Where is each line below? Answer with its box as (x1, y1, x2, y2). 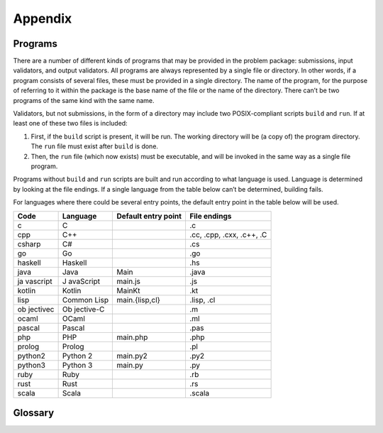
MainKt (116, 285, 140, 295)
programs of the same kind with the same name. (13, 96, 155, 104)
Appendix (13, 11, 72, 26)
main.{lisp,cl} (116, 295, 161, 305)
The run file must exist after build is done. (30, 142, 159, 150)
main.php (116, 332, 148, 342)
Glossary (13, 407, 55, 419)
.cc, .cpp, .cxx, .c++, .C (189, 229, 267, 239)
